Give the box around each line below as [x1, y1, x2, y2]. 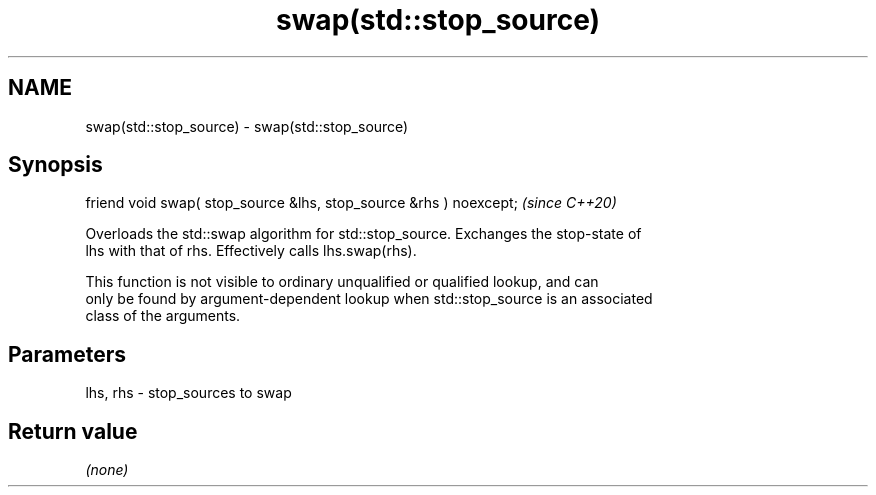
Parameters [8, 341, 126, 367]
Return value [8, 418, 138, 444]
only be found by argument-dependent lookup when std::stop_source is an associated [85, 290, 653, 308]
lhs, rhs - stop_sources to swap [85, 384, 292, 402]
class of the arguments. [85, 307, 241, 325]
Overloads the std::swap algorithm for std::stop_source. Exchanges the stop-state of [85, 225, 642, 243]
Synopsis [8, 152, 103, 178]
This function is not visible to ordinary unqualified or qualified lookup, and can [85, 273, 599, 291]
